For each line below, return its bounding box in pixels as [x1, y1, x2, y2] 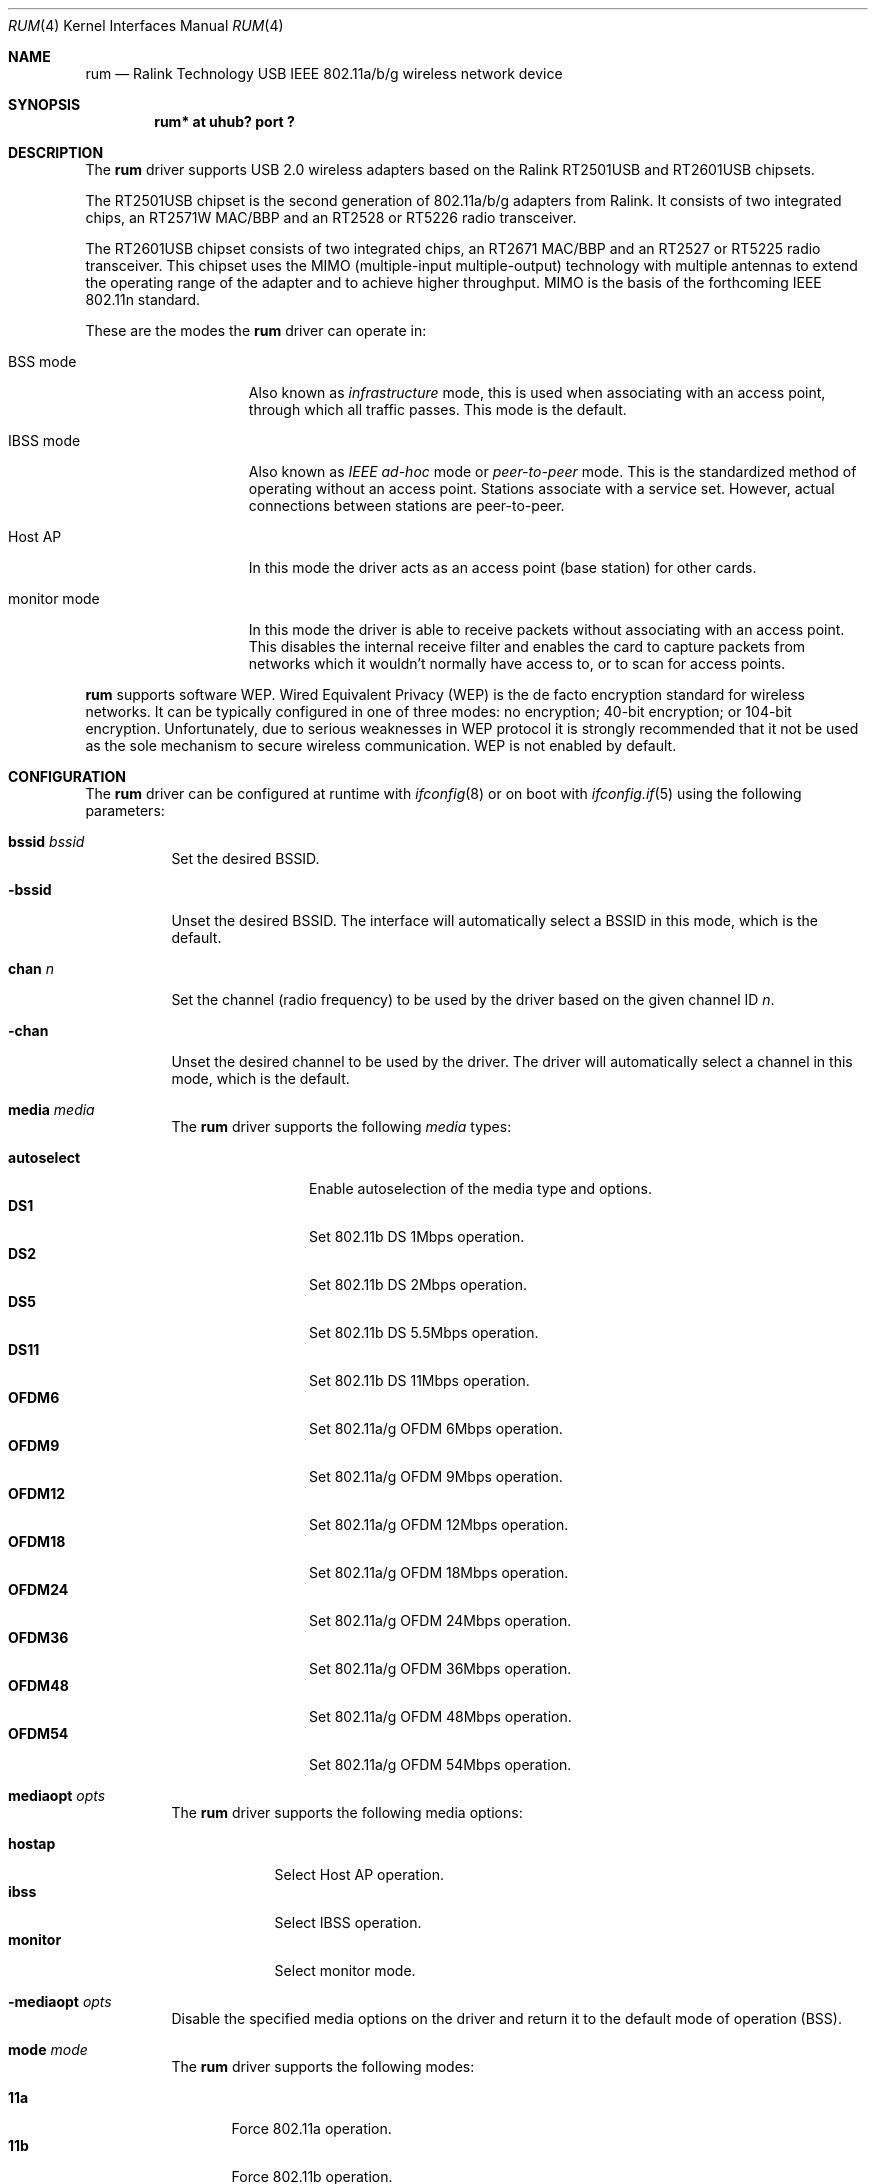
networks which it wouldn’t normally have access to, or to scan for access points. [248, 655, 786, 672]
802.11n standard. [85, 291, 201, 308]
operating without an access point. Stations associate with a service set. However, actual [248, 480, 835, 497]
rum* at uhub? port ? [154, 113, 295, 130]
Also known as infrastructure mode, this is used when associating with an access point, [248, 384, 826, 401]
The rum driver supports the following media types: [171, 1118, 512, 1135]
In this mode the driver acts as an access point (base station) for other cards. [248, 559, 757, 576]
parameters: [85, 802, 165, 819]
